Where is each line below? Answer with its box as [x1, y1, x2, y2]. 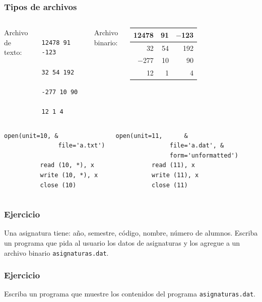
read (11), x [152, 162, 195, 169]
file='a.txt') [58, 142, 105, 149]
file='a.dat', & [169, 142, 224, 149]
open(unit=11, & [115, 132, 188, 139]
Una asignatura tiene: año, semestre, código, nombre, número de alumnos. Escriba [4, 228, 258, 238]
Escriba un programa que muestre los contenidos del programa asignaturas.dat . [4, 288, 255, 299]
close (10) [40, 181, 77, 189]
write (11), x [152, 171, 199, 179]
